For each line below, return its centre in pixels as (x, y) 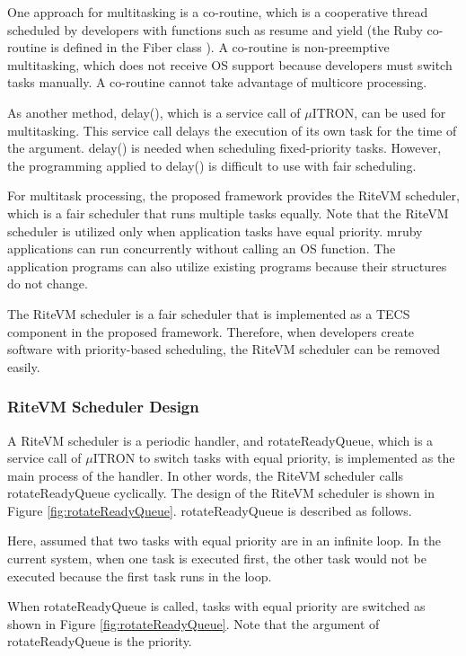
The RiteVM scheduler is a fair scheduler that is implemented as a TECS (209, 313)
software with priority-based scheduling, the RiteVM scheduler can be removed (224, 349)
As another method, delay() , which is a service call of (154, 112)
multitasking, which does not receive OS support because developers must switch (230, 64)
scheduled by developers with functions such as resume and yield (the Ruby (215, 29)
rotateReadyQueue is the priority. (100, 641)
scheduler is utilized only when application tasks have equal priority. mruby (215, 230)
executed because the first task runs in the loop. (140, 576)
